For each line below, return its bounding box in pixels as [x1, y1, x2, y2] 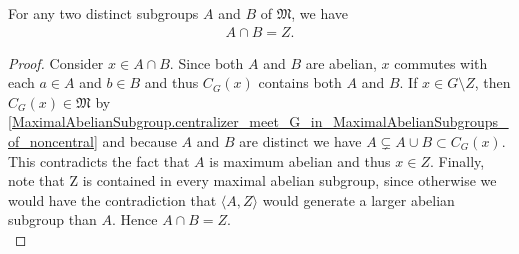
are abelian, [305, 52, 377, 73]
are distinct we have [239, 131, 362, 151]
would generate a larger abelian [262, 189, 455, 210]
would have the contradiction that [8, 189, 217, 210]
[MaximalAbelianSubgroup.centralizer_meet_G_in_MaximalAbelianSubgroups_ [8, 111, 509, 132]
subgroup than [8, 209, 97, 230]
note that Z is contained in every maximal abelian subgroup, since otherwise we [8, 170, 497, 191]
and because [102, 131, 177, 151]
